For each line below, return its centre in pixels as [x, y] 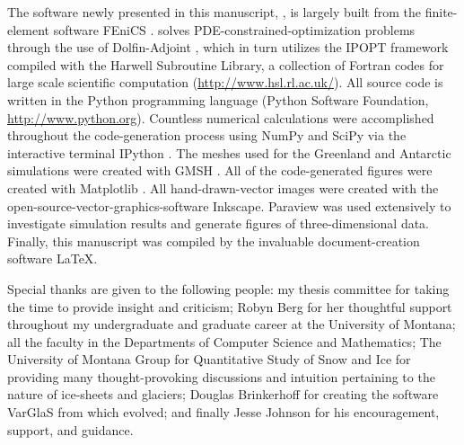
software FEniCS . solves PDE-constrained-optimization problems [234, 29]
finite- [441, 12]
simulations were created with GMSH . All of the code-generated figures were [220, 170]
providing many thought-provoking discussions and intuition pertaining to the [221, 376]
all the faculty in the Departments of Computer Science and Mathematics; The [224, 341]
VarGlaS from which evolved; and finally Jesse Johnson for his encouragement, [223, 412]
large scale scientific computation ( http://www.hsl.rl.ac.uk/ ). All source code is [225, 82]
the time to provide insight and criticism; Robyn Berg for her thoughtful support [230, 306]
